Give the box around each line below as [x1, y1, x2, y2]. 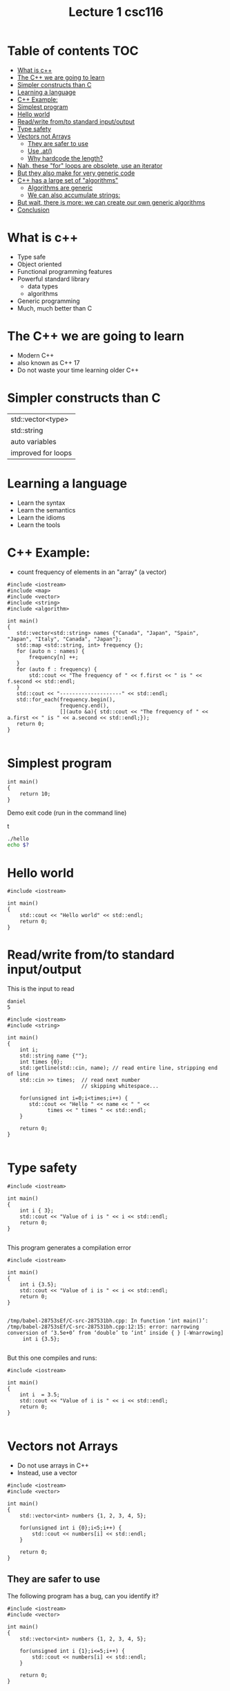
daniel [7, 998, 26, 1005]
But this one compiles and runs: [7, 1353, 97, 1362]
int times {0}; [19, 1059, 64, 1066]
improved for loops [10, 447, 73, 457]
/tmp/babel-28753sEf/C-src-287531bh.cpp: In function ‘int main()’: [7, 1318, 209, 1324]
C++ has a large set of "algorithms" [17, 176, 119, 184]
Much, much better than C [17, 304, 93, 312]
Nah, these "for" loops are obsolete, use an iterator [17, 161, 163, 169]
